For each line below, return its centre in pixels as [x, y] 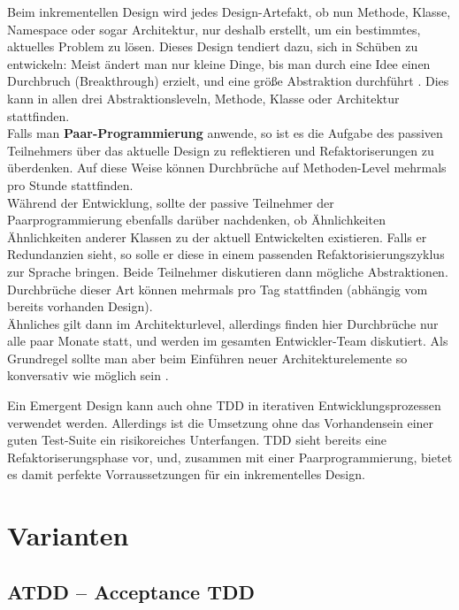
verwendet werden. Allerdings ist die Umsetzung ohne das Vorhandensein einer [221, 422]
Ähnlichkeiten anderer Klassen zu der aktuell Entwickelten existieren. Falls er [217, 236]
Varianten [68, 535]
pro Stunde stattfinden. [70, 184]
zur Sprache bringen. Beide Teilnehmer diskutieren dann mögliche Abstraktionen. [228, 271]
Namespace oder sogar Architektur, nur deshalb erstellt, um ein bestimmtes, [214, 29]
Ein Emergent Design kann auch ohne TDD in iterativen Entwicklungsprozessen [224, 405]
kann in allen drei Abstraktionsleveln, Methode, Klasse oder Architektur [203, 98]
